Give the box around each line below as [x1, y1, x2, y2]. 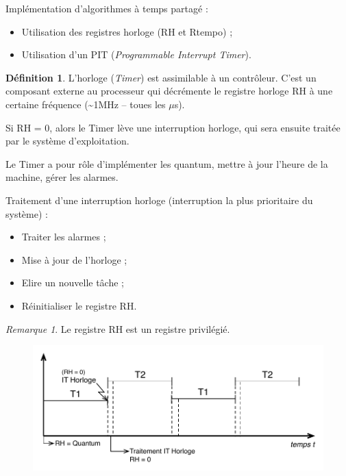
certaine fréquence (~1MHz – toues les [5, 97, 166, 111]
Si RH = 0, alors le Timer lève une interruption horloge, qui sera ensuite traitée [5, 120, 341, 134]
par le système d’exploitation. [5, 134, 129, 148]
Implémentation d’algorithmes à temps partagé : [5, 1, 208, 15]
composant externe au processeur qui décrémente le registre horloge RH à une [5, 84, 333, 98]
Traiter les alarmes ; [21, 229, 106, 244]
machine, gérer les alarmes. [5, 170, 119, 184]
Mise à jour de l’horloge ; [21, 252, 127, 266]
